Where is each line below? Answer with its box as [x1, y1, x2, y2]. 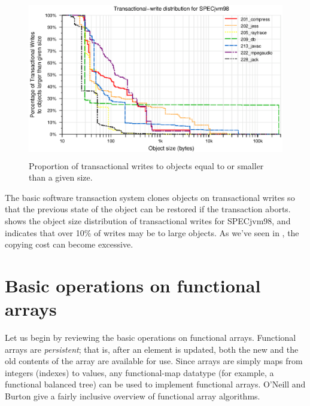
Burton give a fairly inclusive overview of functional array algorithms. [5, 390, 260, 402]
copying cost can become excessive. [5, 238, 133, 251]
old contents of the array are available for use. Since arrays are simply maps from [5, 355, 303, 367]
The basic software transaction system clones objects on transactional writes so [5, 191, 295, 203]
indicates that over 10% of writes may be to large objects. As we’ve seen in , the [5, 226, 299, 239]
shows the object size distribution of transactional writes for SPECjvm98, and [5, 214, 291, 227]
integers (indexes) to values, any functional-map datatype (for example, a [5, 366, 274, 378]
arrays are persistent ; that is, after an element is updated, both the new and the [5, 343, 299, 355]
